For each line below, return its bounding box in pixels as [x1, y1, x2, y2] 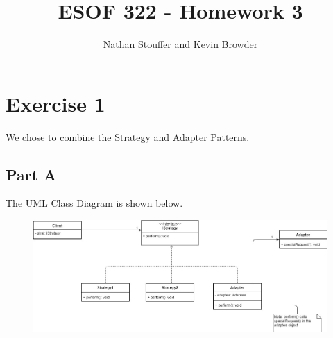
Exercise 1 [6, 89, 105, 117]
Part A [6, 163, 57, 185]
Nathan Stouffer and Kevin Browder [103, 37, 258, 51]
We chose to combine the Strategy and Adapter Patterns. [6, 129, 250, 144]
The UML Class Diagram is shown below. [6, 196, 183, 210]
